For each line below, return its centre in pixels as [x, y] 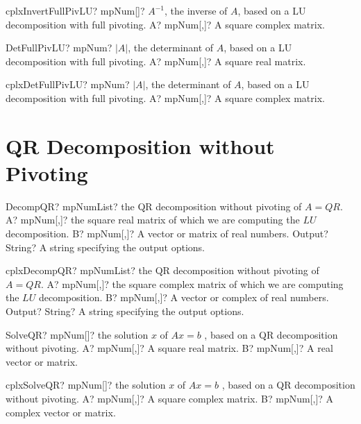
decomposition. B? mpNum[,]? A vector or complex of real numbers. [184, 297]
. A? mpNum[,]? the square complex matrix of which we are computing [192, 283]
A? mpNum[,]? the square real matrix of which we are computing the [153, 220]
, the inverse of [196, 10]
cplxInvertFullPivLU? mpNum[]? [75, 10]
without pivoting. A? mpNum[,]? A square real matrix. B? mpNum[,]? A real [169, 348]
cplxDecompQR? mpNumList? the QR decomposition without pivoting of [162, 270]
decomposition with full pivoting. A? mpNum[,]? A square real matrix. [156, 61]
